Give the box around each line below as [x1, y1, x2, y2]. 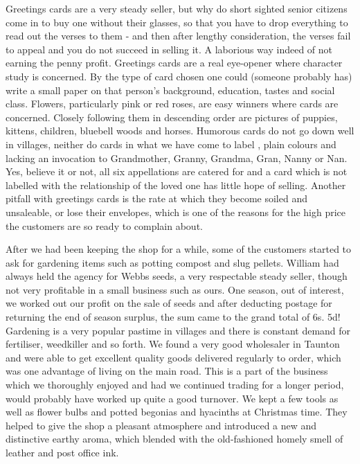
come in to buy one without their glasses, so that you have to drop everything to [6, 15, 348, 29]
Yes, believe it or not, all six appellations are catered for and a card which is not [6, 164, 348, 179]
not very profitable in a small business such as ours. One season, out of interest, [6, 282, 344, 296]
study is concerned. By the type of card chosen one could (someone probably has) [6, 69, 352, 83]
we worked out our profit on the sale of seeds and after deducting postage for [6, 296, 332, 310]
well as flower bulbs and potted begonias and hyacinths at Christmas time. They [6, 404, 348, 419]
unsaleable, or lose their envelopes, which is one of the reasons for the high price [6, 204, 346, 219]
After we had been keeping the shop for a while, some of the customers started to [6, 242, 352, 256]
